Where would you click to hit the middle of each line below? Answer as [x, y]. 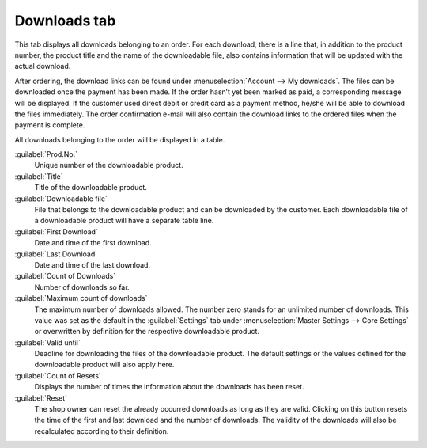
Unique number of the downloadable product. [109, 165]
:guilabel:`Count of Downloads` [65, 276]
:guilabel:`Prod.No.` [46, 154]
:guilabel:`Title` [39, 176]
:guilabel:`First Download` [56, 232]
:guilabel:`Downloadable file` [61, 199]
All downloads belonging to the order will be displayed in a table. [120, 139]
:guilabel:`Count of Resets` [58, 375]
